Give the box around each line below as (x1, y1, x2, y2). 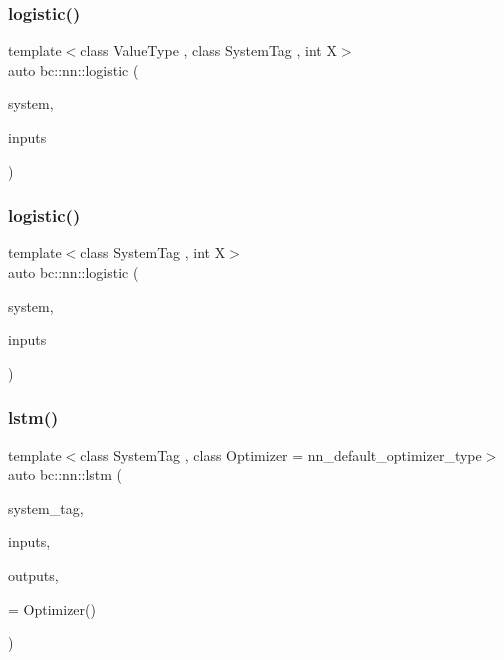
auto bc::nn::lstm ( (8, 464, 123, 485)
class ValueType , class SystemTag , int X (80, 40, 337, 61)
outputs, (8, 564, 59, 585)
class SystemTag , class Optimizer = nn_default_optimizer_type (80, 444, 482, 465)
